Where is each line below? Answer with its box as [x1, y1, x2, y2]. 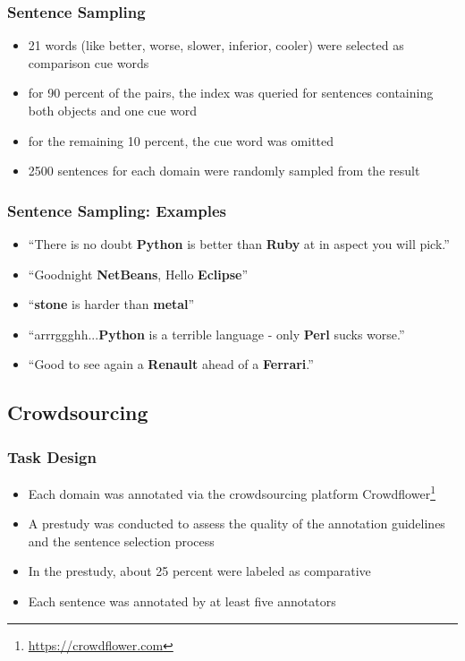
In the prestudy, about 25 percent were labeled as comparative [28, 562, 371, 580]
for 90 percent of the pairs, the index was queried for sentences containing [28, 83, 434, 102]
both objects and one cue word [28, 101, 198, 119]
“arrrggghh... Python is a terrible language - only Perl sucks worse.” [28, 324, 405, 343]
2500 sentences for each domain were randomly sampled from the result [28, 161, 420, 180]
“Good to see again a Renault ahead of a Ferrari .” [28, 355, 314, 373]
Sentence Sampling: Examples [7, 199, 226, 221]
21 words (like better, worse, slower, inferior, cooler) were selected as [28, 36, 404, 55]
